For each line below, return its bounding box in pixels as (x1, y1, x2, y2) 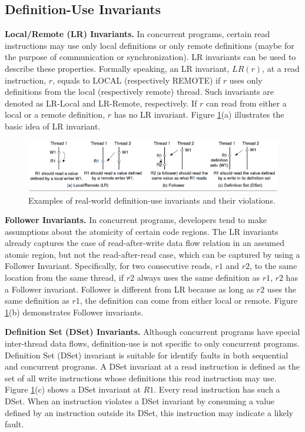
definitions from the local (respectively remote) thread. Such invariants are (5, 85, 274, 98)
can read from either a (206, 97, 287, 109)
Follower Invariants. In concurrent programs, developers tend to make (5, 214, 267, 226)
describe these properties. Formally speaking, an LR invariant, (5, 62, 230, 74)
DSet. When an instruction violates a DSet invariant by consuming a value (5, 395, 275, 407)
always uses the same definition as (137, 271, 260, 284)
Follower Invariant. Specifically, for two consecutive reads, (5, 260, 213, 272)
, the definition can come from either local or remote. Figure (79, 294, 298, 307)
